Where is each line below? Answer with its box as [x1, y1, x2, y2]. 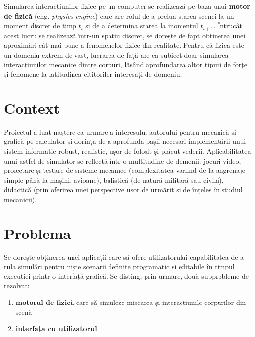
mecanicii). [4, 194, 37, 204]
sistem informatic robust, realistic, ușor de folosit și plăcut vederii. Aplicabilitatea [4, 145, 251, 156]
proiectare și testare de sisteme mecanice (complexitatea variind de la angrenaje [4, 165, 245, 175]
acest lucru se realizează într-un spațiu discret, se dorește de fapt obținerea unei [4, 30, 246, 40]
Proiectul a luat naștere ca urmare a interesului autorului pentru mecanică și [4, 126, 236, 136]
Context [4, 98, 60, 118]
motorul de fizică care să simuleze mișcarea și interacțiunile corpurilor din [15, 297, 246, 307]
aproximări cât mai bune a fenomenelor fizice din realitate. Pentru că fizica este [4, 40, 244, 50]
